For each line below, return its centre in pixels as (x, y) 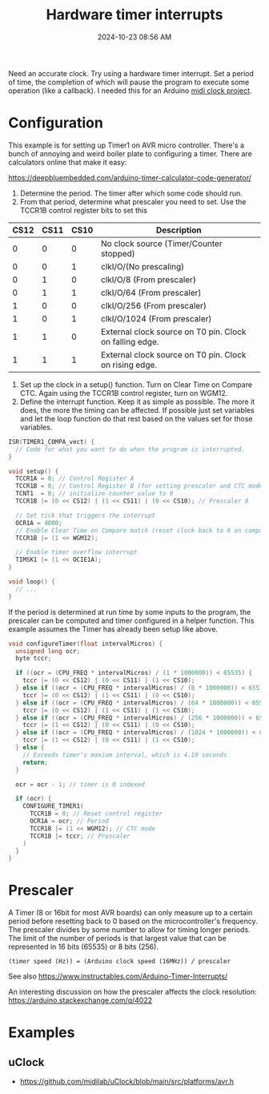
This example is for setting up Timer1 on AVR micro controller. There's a (126, 145)
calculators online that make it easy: (68, 162)
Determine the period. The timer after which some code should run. (131, 193)
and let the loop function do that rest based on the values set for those (136, 418)
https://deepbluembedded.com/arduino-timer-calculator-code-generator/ (130, 177)
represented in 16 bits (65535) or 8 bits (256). (83, 947)
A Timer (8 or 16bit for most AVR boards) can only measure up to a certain (130, 913)
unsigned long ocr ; (48, 651)
